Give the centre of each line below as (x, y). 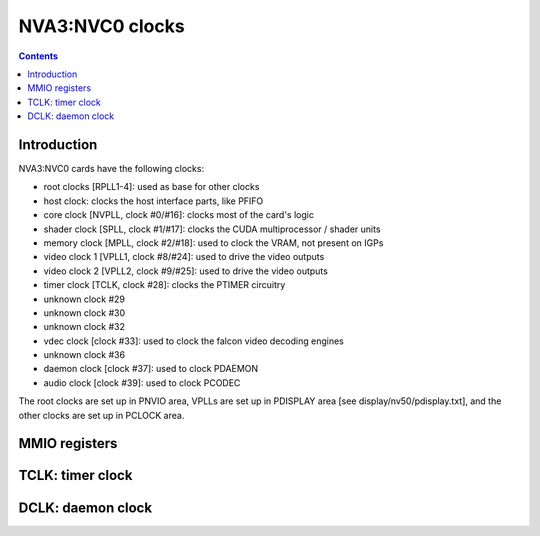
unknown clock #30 (84, 312)
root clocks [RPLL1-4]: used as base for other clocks (151, 187)
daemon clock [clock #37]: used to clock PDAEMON (151, 369)
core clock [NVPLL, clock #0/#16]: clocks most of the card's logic (179, 215)
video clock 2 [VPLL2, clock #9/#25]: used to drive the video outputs (186, 271)
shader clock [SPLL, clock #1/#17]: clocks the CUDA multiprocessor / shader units (212, 229)
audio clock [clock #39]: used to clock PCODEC (142, 382)
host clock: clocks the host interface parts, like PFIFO (153, 201)
